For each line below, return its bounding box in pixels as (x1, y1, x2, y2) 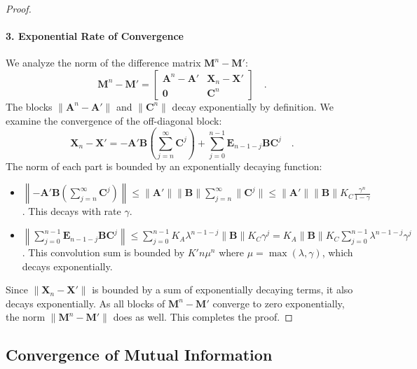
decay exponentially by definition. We (172, 99, 334, 113)
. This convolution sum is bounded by (22, 245, 185, 260)
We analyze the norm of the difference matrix (6, 55, 201, 70)
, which (322, 245, 353, 260)
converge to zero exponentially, (212, 295, 345, 310)
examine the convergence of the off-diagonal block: (6, 113, 222, 127)
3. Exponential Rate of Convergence (6, 29, 184, 43)
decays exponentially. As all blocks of (6, 295, 165, 310)
